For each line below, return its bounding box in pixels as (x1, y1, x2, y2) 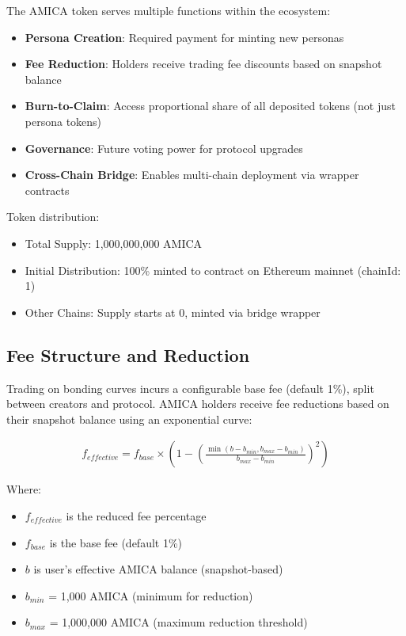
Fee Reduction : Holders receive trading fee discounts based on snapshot (25, 55, 382, 72)
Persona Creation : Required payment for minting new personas (25, 29, 344, 45)
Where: (6, 481, 41, 497)
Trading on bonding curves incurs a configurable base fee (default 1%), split (6, 379, 374, 396)
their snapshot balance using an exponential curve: (6, 410, 252, 427)
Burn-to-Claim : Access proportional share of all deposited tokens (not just (25, 97, 396, 114)
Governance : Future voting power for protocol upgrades (25, 139, 303, 156)
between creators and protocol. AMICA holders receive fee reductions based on (6, 395, 389, 412)
